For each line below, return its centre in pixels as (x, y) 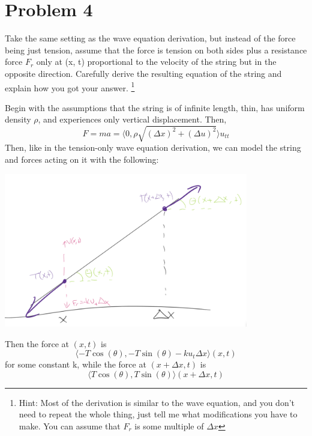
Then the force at (37, 343)
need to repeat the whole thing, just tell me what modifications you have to (158, 414)
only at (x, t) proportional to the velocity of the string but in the (156, 62)
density (18, 119)
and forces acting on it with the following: (82, 159)
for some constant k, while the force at (76, 364)
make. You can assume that (70, 425)
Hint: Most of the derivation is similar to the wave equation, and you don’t (157, 402)
